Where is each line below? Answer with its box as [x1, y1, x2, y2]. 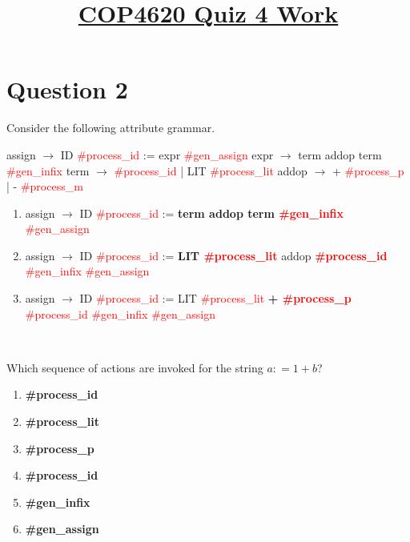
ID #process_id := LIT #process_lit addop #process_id [79, 247, 388, 263]
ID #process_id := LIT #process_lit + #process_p [79, 290, 352, 307]
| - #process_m [6, 178, 83, 195]
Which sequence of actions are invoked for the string [6, 359, 263, 375]
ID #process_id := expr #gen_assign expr [60, 146, 274, 163]
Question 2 [6, 73, 128, 106]
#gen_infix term [6, 162, 90, 179]
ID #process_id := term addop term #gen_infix [79, 204, 344, 221]
